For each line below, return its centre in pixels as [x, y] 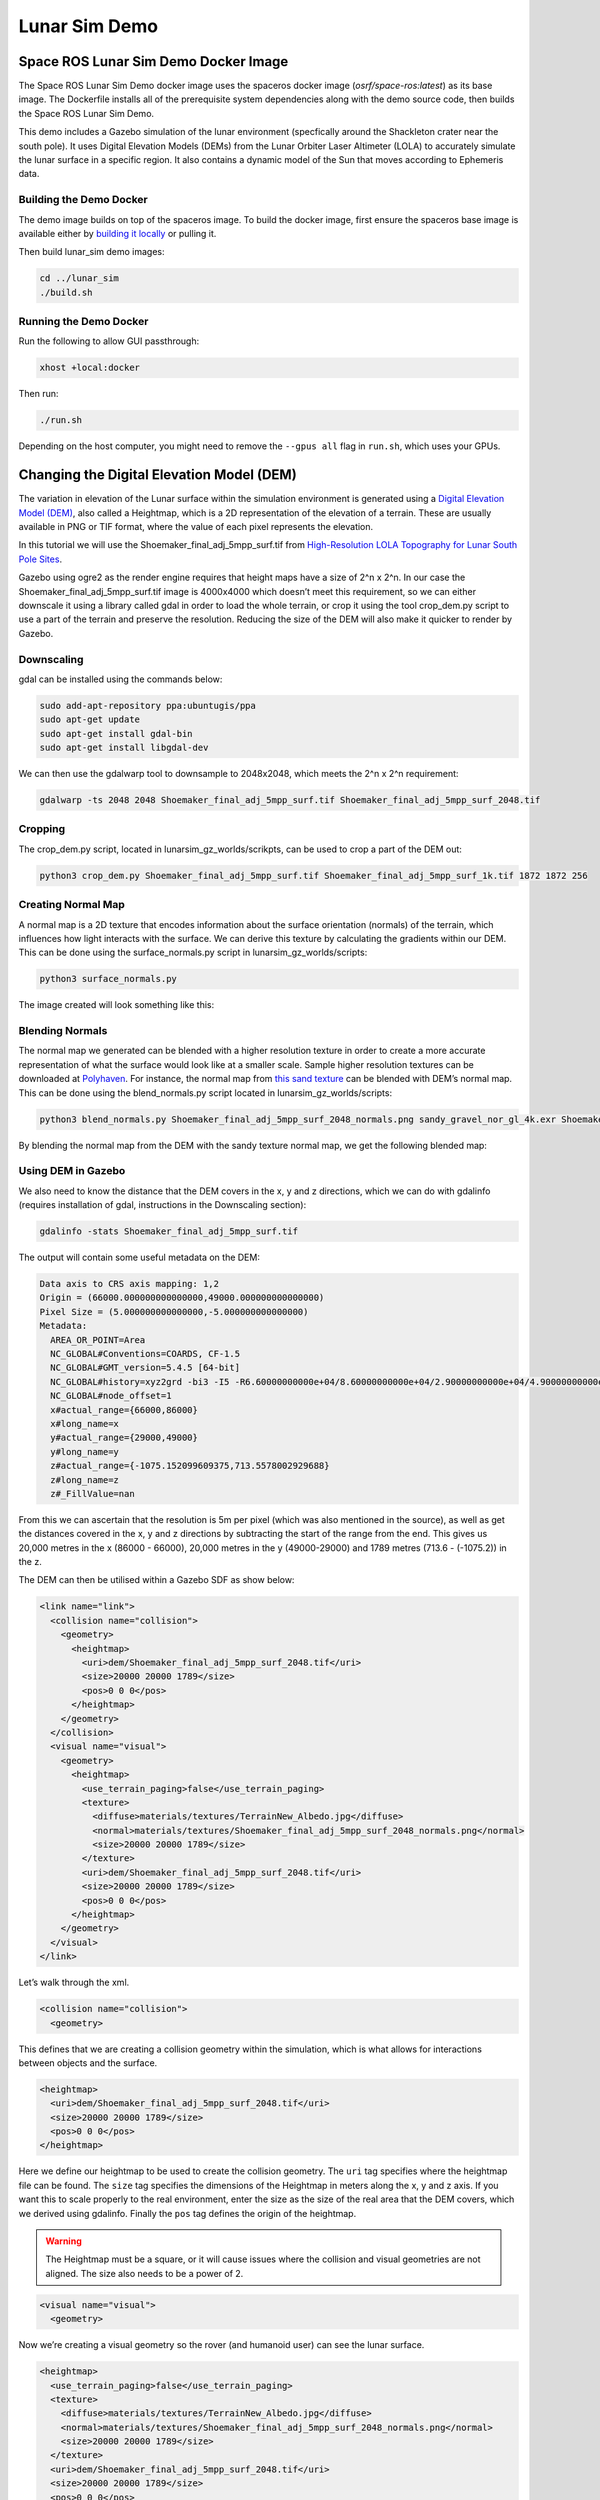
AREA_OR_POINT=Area [98, 1339]
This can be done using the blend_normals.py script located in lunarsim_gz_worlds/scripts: [205, 1092]
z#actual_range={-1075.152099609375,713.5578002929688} [190, 1466]
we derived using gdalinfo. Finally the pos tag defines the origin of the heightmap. [187, 2213]
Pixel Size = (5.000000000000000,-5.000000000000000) [174, 1311]
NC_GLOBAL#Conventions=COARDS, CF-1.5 [145, 1353]
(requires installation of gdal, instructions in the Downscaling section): [162, 1205]
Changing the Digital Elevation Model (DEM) [157, 475]
